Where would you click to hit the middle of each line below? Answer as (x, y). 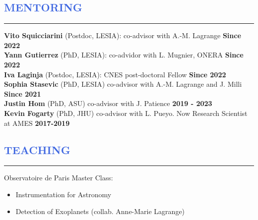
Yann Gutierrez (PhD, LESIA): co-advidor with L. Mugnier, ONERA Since (124, 55)
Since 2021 (23, 93)
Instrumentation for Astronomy (64, 194)
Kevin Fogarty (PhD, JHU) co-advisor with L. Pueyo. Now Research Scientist (126, 113)
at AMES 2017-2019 (37, 123)
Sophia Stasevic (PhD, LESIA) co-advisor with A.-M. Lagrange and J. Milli (123, 84)
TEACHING (37, 149)
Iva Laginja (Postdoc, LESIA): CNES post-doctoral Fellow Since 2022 (115, 74)
